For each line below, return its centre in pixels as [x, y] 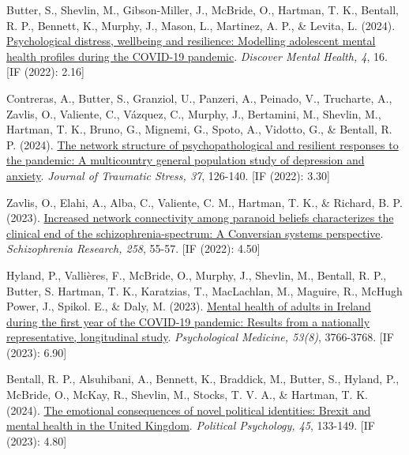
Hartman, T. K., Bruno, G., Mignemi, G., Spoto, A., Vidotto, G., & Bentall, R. [199, 129]
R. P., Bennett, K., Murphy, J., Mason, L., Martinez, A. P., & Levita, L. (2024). [201, 25]
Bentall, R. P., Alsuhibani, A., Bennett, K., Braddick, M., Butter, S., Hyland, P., [203, 379]
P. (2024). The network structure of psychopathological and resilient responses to [203, 144]
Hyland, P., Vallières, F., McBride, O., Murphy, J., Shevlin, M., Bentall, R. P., [197, 275]
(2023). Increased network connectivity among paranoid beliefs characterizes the [200, 218]
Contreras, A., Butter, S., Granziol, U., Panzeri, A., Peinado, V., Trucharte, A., [199, 98]
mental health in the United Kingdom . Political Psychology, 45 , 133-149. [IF [191, 425]
